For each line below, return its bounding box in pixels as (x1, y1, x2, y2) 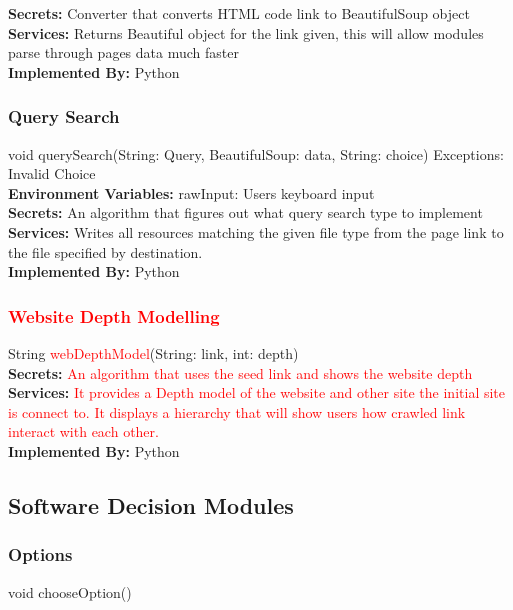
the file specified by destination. (8, 241, 203, 262)
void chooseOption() (8, 581, 132, 602)
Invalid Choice (8, 163, 96, 184)
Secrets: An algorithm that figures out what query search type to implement (8, 202, 483, 223)
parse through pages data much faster (8, 42, 239, 63)
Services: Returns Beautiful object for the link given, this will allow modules (8, 22, 484, 43)
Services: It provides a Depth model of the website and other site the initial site (8, 382, 506, 403)
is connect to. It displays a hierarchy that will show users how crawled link (8, 401, 466, 422)
